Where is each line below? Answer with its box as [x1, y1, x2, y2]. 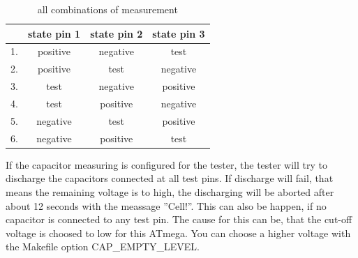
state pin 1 [27, 26, 81, 40]
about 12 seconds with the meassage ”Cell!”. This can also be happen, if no [6, 198, 327, 213]
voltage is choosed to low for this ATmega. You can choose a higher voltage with [6, 225, 351, 240]
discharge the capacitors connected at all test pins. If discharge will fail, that [6, 171, 334, 185]
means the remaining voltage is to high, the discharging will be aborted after [6, 184, 334, 199]
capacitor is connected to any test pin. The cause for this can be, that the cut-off [6, 212, 352, 227]
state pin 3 [152, 26, 205, 40]
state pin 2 [90, 26, 143, 40]
